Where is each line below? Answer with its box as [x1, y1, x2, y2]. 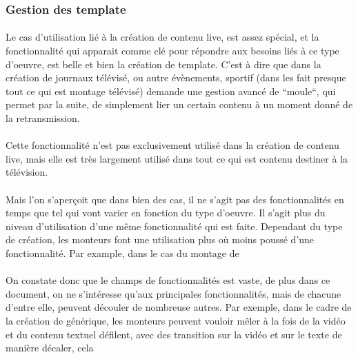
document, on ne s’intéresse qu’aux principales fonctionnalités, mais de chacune [6, 286, 341, 300]
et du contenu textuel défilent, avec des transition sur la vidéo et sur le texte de [6, 327, 342, 341]
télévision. [6, 165, 48, 179]
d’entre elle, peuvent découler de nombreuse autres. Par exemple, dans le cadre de [6, 300, 352, 314]
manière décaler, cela [6, 340, 94, 355]
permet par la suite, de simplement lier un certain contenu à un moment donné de [6, 97, 353, 112]
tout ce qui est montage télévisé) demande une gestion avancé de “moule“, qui [6, 83, 336, 98]
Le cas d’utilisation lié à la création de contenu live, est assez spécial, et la [6, 30, 319, 44]
